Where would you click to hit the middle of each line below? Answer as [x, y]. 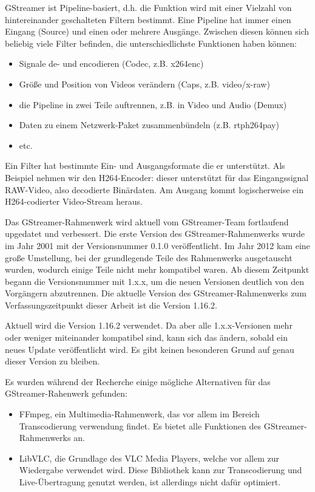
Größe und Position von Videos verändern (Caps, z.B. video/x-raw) [144, 84]
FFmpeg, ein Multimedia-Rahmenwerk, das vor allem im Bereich [139, 414]
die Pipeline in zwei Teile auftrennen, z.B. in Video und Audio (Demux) [153, 104]
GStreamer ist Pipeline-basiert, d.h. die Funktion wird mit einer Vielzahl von [148, 7]
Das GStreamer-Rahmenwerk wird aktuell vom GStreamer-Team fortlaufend [147, 221]
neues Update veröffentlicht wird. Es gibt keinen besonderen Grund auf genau [150, 349]
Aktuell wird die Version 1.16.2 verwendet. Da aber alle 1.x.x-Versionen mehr [149, 325]
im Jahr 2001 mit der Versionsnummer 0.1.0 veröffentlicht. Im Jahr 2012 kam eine [157, 245]
